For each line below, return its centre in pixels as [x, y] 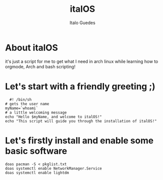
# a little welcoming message [36, 112]
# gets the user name [27, 104]
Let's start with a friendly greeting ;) [80, 86]
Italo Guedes [82, 23]
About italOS [31, 47]
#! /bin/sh [21, 99]
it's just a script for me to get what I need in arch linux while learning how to [82, 61]
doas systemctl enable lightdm [37, 173]
